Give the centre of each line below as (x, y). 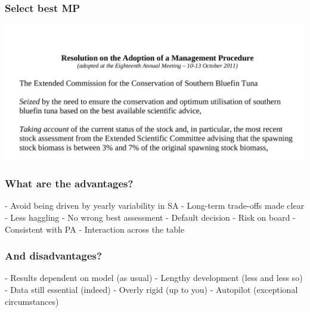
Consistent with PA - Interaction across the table (95, 229)
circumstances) (32, 301)
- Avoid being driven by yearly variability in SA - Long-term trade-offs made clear (155, 206)
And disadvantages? (53, 256)
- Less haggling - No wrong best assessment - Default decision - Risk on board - (150, 217)
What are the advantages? (69, 183)
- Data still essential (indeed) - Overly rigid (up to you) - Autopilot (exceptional (151, 290)
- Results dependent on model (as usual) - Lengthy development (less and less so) (154, 278)
